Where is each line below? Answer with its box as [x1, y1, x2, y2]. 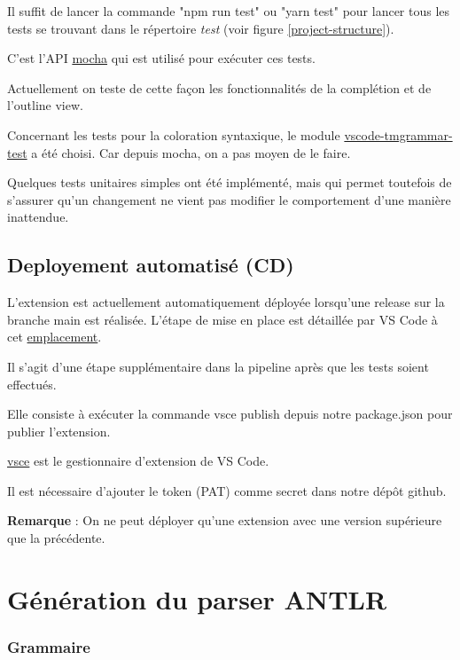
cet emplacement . [7, 327, 102, 346]
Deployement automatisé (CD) [7, 251, 294, 279]
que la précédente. [7, 529, 105, 547]
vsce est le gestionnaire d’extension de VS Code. [7, 452, 269, 470]
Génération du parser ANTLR [7, 580, 387, 617]
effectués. [7, 374, 57, 393]
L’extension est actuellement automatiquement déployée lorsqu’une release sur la [7, 293, 445, 311]
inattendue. [7, 208, 69, 226]
